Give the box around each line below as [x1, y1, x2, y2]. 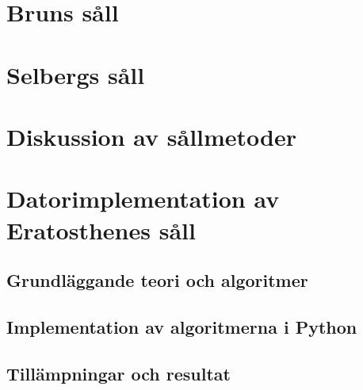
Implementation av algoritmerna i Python [6, 314, 357, 338]
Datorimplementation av [6, 182, 280, 215]
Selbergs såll [6, 58, 145, 90]
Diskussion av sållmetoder [6, 120, 297, 152]
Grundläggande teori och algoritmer [6, 268, 308, 292]
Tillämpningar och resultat [6, 361, 231, 385]
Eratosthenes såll [6, 213, 196, 246]
